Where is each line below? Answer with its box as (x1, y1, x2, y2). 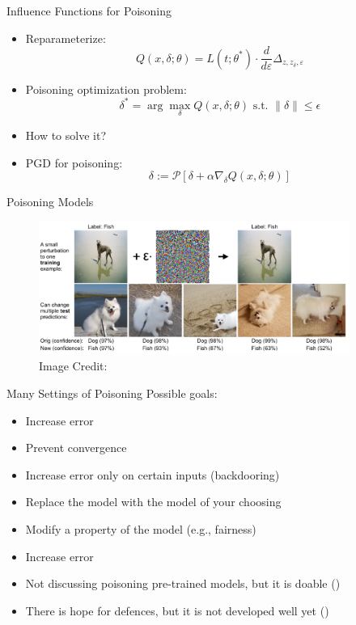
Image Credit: (39, 357, 108, 374)
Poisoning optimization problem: (25, 80, 187, 97)
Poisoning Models (6, 193, 94, 210)
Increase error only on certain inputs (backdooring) (25, 466, 280, 483)
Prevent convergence (25, 439, 127, 456)
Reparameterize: (25, 29, 106, 46)
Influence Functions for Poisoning (6, 2, 172, 19)
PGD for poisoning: (25, 154, 123, 171)
